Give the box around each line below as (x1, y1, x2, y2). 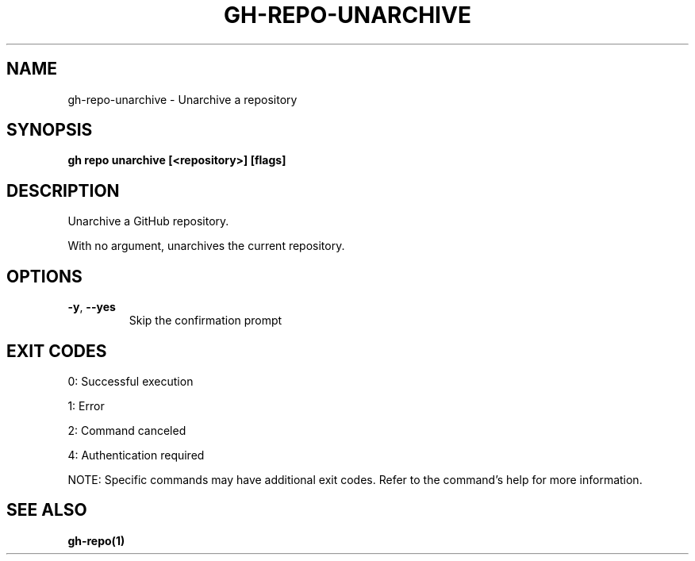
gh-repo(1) (67, 533, 125, 548)
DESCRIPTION (6, 180, 120, 201)
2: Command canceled (67, 423, 186, 437)
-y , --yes (67, 300, 116, 314)
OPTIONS (6, 266, 83, 286)
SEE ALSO (6, 500, 87, 521)
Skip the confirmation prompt (129, 313, 282, 328)
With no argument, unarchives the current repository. (67, 239, 345, 253)
